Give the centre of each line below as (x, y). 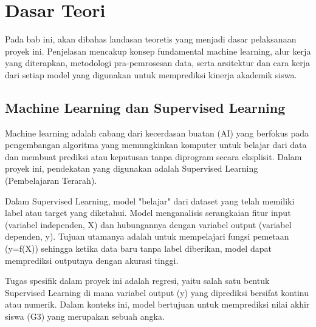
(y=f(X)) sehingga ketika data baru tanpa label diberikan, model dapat (138, 248)
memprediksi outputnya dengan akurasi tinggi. (92, 260)
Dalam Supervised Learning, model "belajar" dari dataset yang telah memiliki (150, 201)
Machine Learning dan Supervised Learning (145, 107)
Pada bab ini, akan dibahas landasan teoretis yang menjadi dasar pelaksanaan (151, 39)
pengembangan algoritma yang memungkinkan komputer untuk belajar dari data (156, 145)
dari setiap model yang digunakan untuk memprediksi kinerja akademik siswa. (151, 74)
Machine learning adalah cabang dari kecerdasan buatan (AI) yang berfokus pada (157, 133)
